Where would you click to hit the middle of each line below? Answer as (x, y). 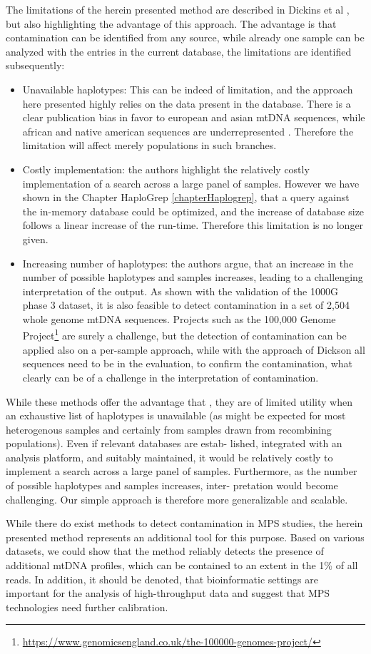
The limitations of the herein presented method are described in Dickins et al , (178, 9)
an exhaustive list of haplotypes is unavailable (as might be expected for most (176, 415)
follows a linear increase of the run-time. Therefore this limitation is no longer (193, 225)
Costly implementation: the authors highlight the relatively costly (166, 169)
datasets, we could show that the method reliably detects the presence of (165, 551)
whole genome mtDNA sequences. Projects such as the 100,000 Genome (179, 318)
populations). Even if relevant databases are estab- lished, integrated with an (174, 443)
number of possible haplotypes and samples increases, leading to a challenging (193, 277)
